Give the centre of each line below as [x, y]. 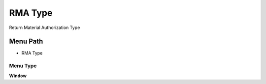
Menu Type [23, 66]
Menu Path [26, 42]
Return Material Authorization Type [45, 28]
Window [18, 76]
